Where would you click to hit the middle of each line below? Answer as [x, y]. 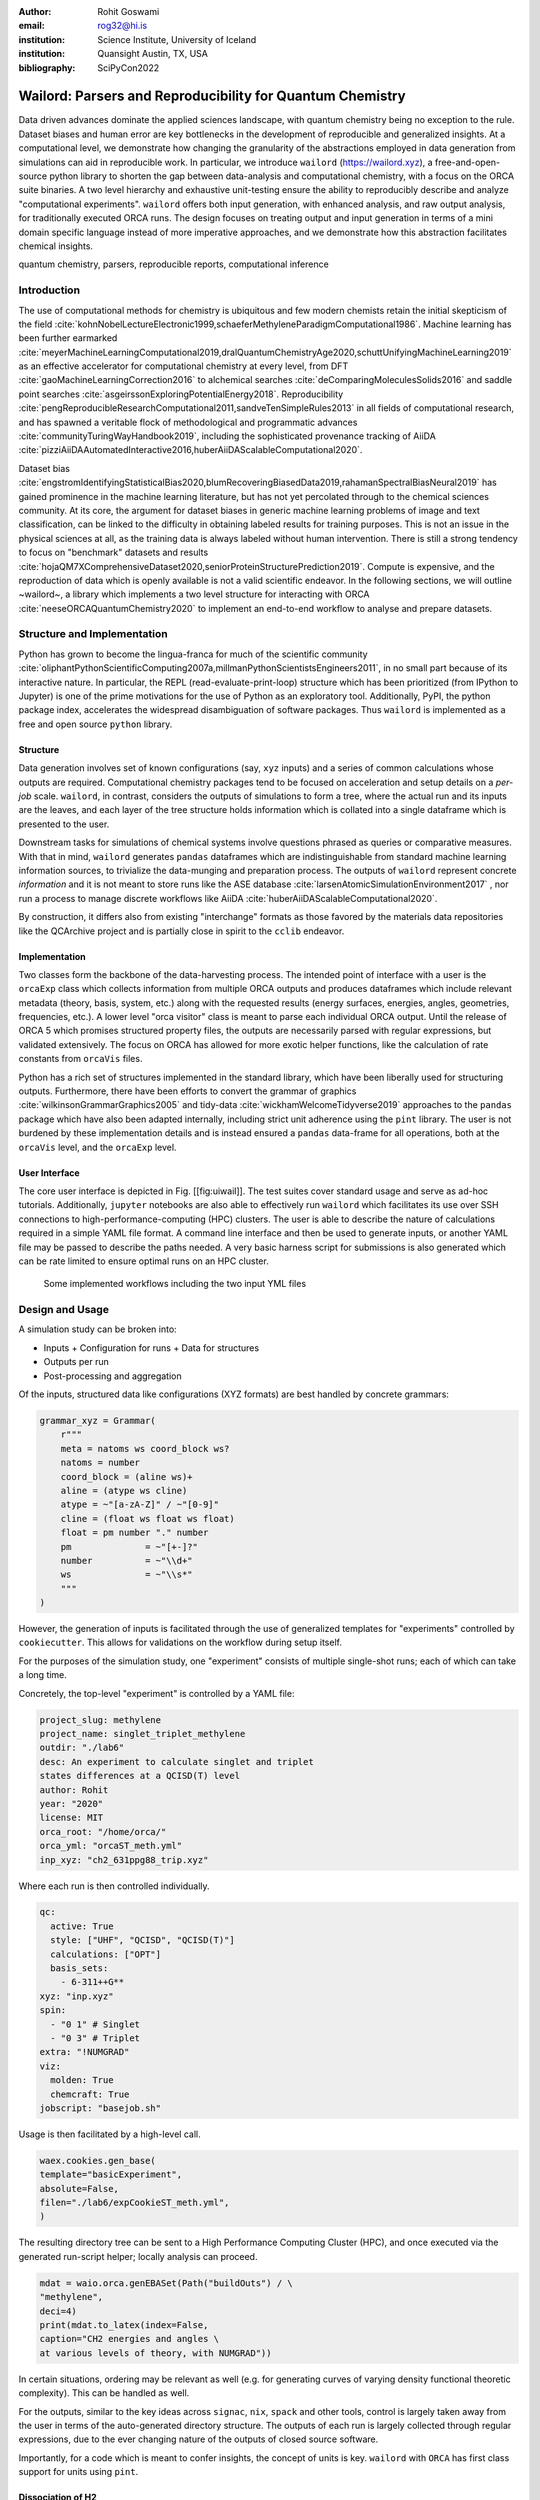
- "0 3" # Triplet [95, 2038]
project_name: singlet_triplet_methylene [142, 1733]
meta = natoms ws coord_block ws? [145, 1448]
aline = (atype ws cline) [124, 1490]
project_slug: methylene [100, 1719]
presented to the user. [64, 824]
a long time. [42, 1675]
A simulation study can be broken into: [97, 1329]
